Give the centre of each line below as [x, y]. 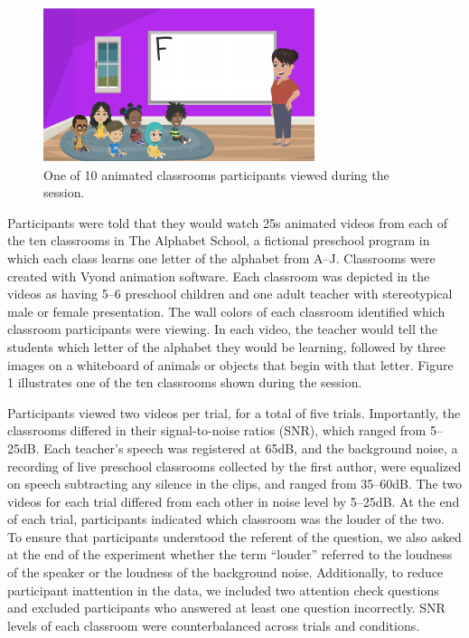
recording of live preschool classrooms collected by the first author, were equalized [234, 466]
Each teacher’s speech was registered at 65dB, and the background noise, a [251, 448]
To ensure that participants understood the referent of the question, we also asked [234, 536]
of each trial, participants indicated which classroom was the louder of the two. [226, 519]
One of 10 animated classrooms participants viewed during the [216, 174]
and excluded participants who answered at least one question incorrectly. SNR [226, 608]
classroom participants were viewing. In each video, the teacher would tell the [222, 329]
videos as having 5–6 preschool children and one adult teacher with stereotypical [230, 294]
